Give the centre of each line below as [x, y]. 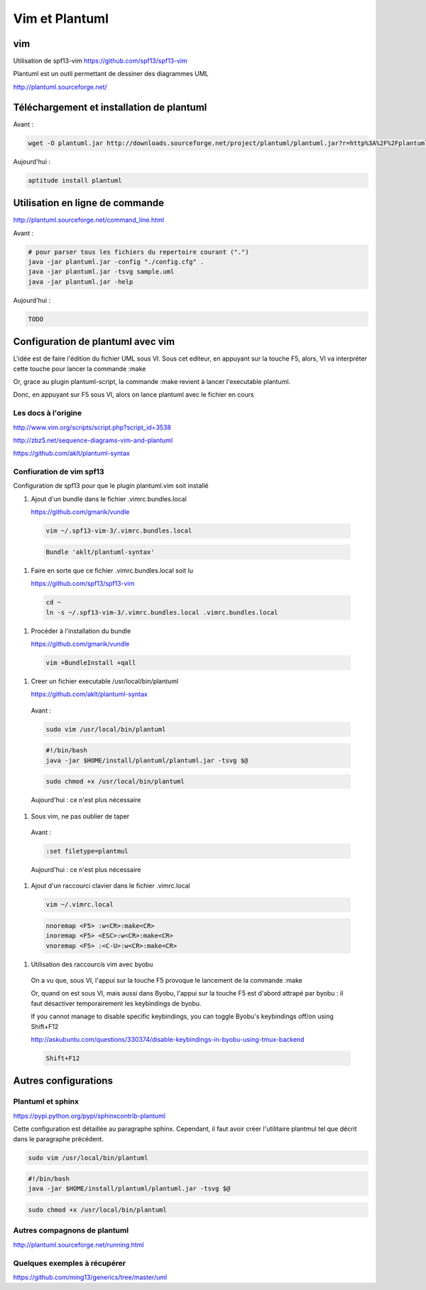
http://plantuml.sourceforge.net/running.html [78, 1244]
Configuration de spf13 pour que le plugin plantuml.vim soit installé [111, 486]
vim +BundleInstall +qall [91, 662]
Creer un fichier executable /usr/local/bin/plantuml [105, 681]
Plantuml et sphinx [46, 1102]
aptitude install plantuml [75, 180]
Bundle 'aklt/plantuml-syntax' [100, 552]
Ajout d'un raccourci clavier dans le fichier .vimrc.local [111, 886]
